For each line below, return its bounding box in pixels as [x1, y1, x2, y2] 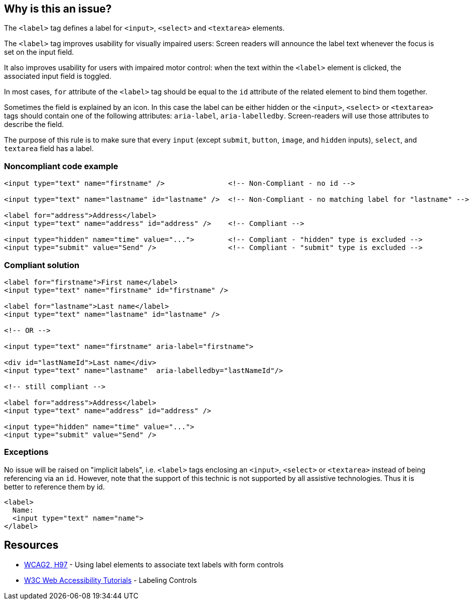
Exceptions [4, 447, 49, 457]
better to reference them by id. [4, 482, 105, 491]
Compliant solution [4, 260, 80, 270]
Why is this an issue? [4, 3, 112, 15]
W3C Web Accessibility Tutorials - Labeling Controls [24, 575, 197, 584]
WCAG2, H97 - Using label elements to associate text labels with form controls [24, 560, 284, 569]
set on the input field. [4, 48, 74, 57]
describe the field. [4, 120, 64, 129]
